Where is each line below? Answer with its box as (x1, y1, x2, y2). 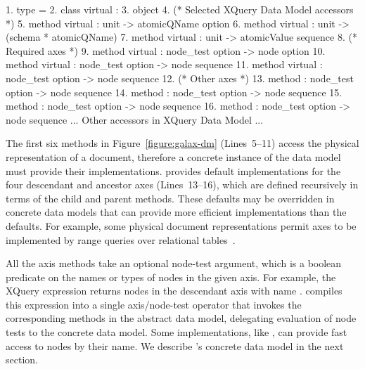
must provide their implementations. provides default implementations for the (6, 163, 341, 178)
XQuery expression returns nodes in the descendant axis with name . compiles (6, 283, 342, 298)
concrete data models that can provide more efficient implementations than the (6, 205, 347, 219)
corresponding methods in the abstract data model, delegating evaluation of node (6, 311, 357, 325)
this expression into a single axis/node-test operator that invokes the (6, 297, 302, 311)
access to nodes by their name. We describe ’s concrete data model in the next (6, 338, 344, 353)
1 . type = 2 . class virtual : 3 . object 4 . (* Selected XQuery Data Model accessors (6, 2, 354, 16)
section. (6, 352, 38, 367)
